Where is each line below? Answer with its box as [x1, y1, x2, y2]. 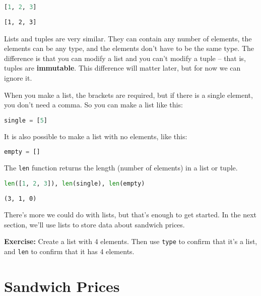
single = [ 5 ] [4, 116, 47, 124]
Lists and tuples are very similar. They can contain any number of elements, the [4, 33, 252, 43]
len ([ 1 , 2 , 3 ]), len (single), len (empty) [4, 180, 145, 187]
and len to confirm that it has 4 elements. [4, 246, 135, 257]
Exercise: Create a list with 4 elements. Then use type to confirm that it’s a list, [4, 236, 257, 247]
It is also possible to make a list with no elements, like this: [4, 131, 187, 141]
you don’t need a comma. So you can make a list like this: [4, 99, 183, 110]
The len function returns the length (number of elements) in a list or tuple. [4, 162, 238, 173]
